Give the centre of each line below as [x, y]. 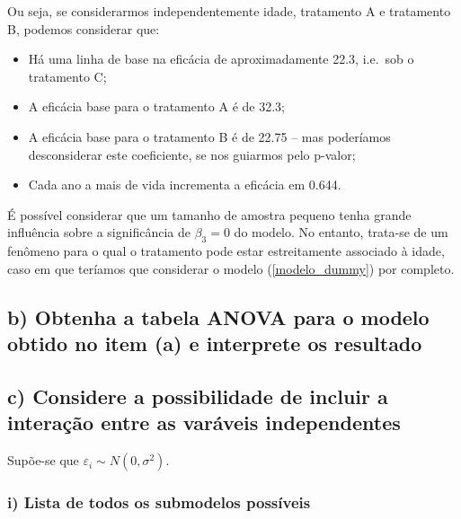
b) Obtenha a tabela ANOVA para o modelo [218, 317]
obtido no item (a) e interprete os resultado [215, 343]
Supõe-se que [43, 460]
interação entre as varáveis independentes [204, 422]
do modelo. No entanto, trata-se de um [341, 232]
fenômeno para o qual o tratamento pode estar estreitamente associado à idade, [226, 251]
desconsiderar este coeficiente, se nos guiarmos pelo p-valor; [192, 154]
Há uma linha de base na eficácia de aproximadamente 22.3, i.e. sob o [221, 59]
